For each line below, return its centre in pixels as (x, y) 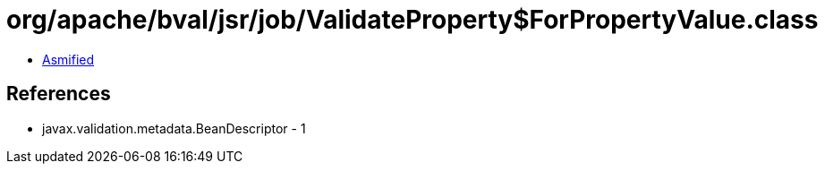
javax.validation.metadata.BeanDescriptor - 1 (174, 128)
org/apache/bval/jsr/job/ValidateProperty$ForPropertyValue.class (412, 20)
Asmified (68, 59)
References (59, 94)
